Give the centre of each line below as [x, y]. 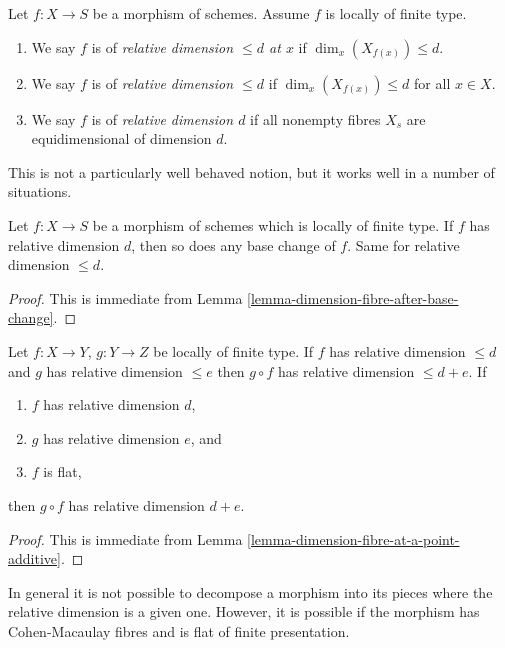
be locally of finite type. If [233, 350]
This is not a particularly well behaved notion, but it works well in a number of [251, 171]
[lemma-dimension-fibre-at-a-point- [353, 538]
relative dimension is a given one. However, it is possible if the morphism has [244, 611]
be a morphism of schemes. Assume [201, 13]
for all [432, 82]
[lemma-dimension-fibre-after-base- [353, 297]
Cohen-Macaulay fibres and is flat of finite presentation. [179, 630]
